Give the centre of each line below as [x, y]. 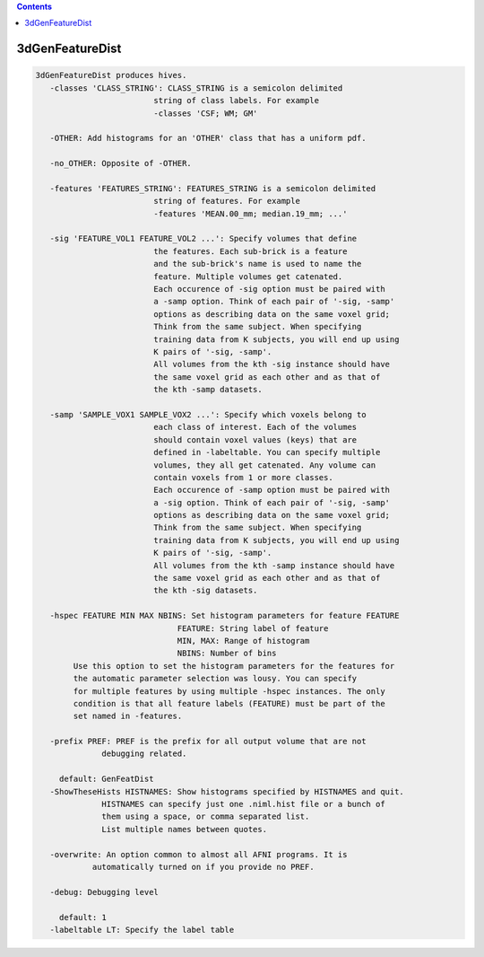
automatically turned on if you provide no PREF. [203, 867]
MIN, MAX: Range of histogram [243, 641]
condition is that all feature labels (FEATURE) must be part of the [229, 703]
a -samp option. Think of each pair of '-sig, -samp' [274, 302]
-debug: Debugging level [104, 892]
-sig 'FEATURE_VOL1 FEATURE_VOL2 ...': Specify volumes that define [203, 239]
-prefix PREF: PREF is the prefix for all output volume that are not [208, 742]
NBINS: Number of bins [227, 654]
